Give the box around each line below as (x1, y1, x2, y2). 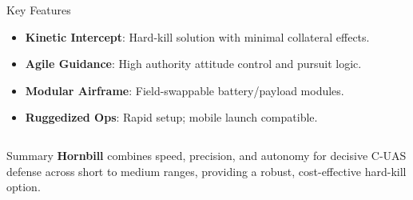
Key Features (6, 2, 71, 18)
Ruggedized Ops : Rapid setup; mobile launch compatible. (25, 109, 318, 126)
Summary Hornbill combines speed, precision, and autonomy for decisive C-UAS (6, 146, 407, 163)
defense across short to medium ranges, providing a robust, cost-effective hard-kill (6, 162, 407, 179)
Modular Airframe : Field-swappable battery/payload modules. (25, 82, 344, 98)
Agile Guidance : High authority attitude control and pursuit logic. (25, 55, 362, 72)
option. (6, 178, 41, 195)
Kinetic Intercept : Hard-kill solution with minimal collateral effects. (25, 28, 370, 45)
